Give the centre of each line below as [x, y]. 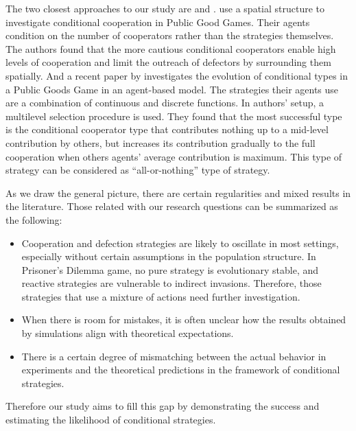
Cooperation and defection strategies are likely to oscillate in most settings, [180, 243]
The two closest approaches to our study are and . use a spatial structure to [165, 8]
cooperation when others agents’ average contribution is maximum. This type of [174, 156]
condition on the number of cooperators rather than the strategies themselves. [170, 35]
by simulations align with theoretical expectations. [128, 333]
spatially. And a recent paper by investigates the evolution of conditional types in [177, 75]
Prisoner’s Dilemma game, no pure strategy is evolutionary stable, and [170, 269]
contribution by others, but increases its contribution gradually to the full [161, 142]
